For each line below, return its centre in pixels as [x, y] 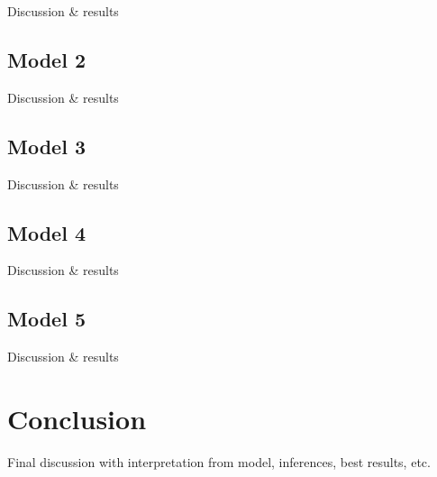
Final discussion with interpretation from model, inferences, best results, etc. [219, 461]
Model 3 [46, 146]
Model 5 [46, 319]
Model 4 [46, 232]
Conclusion [77, 418]
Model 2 [46, 59]
